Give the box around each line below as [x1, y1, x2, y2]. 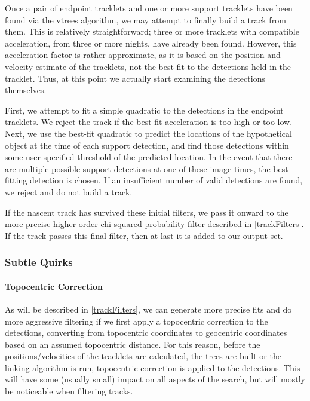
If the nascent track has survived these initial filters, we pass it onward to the [5, 206, 288, 218]
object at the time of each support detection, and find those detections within [5, 139, 289, 151]
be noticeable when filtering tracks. [5, 385, 133, 397]
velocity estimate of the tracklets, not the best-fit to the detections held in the [5, 60, 291, 72]
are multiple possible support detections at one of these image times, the [5, 162, 271, 175]
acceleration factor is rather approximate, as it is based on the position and [5, 48, 281, 61]
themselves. [5, 84, 47, 96]
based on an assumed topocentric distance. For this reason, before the [5, 338, 260, 350]
